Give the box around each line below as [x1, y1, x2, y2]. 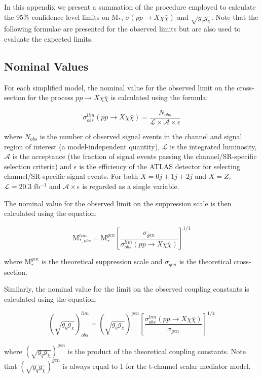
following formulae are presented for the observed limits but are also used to [4, 23, 241, 34]
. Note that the [211, 11, 258, 22]
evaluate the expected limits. [4, 33, 93, 44]
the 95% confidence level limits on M [4, 11, 119, 22]
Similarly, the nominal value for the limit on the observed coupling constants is [4, 283, 249, 294]
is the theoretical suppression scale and [41, 256, 163, 267]
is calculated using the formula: [110, 92, 208, 103]
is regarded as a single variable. [82, 180, 179, 191]
